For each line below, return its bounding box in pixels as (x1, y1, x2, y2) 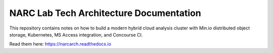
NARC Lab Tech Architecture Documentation (9, 7, 202, 18)
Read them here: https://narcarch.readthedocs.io (9, 41, 111, 47)
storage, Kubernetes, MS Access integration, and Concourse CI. (9, 31, 143, 37)
